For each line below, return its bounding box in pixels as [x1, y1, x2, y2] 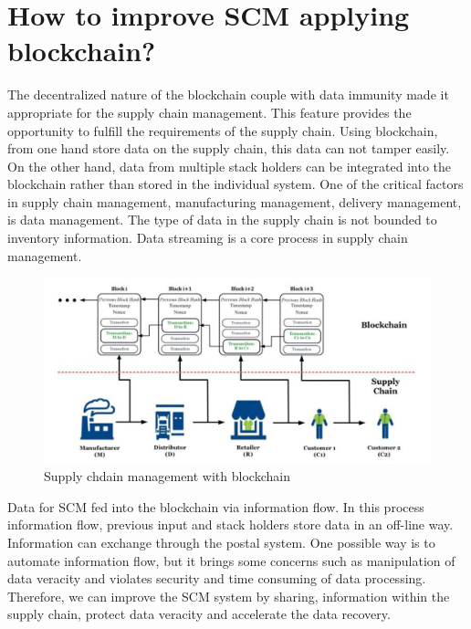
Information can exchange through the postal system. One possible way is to [7, 532, 435, 551]
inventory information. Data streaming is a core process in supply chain [7, 228, 408, 247]
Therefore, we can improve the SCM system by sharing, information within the [7, 586, 450, 605]
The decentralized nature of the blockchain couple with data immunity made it [7, 85, 449, 104]
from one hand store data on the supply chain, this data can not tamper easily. [7, 139, 450, 158]
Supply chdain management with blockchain [44, 467, 290, 486]
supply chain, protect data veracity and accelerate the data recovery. [7, 604, 391, 624]
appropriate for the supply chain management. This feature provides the [7, 102, 412, 121]
